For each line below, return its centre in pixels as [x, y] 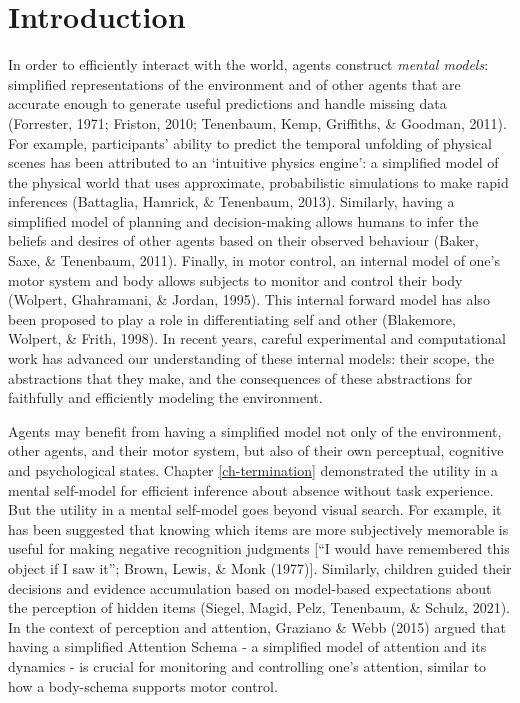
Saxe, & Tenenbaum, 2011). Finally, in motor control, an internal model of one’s [254, 260]
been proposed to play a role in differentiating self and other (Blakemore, [232, 318]
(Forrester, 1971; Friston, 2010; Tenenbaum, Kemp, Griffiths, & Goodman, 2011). [257, 122]
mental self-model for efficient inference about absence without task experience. [251, 489]
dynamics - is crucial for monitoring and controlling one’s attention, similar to [247, 665]
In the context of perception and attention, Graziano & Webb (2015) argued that [257, 626]
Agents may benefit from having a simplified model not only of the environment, [255, 430]
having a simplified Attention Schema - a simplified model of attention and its [247, 646]
